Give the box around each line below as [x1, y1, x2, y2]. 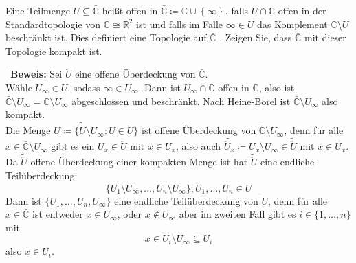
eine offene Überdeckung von [75, 67, 196, 81]
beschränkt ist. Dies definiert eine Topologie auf [5, 30, 207, 45]
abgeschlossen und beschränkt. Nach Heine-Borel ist [71, 93, 291, 108]
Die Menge [5, 123, 51, 137]
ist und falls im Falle [136, 16, 223, 31]
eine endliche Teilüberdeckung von [114, 193, 258, 207]
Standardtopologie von [5, 16, 101, 31]
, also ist [258, 80, 295, 94]
